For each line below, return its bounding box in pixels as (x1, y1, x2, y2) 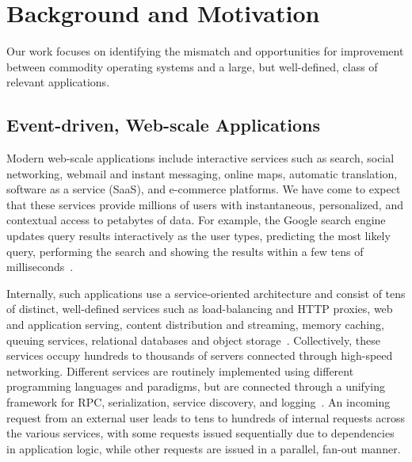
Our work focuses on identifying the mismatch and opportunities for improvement (6, 43, 404, 59)
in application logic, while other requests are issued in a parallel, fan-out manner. (6, 440, 401, 456)
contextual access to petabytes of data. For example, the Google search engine (6, 212, 386, 228)
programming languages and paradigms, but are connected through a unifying (6, 378, 385, 395)
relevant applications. (6, 74, 110, 90)
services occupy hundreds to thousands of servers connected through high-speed (6, 347, 393, 364)
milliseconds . (6, 258, 74, 275)
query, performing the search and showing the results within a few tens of (6, 242, 364, 259)
